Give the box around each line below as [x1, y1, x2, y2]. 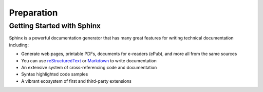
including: [9, 42, 29, 48]
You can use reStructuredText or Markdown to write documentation [21, 57, 157, 63]
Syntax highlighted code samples [21, 71, 88, 77]
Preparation [9, 7, 58, 18]
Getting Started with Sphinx [9, 21, 101, 30]
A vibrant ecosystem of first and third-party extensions [21, 78, 131, 84]
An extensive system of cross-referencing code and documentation [21, 64, 157, 70]
